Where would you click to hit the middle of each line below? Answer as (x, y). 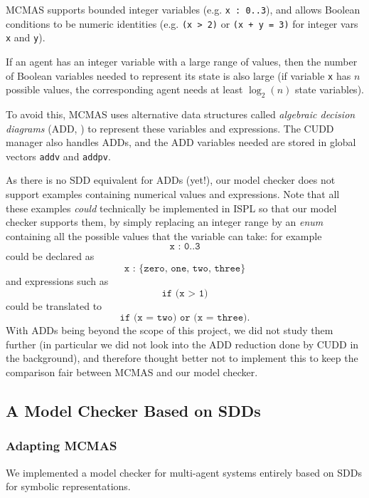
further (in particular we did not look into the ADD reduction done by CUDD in (182, 344)
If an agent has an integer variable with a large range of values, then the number (182, 61)
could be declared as (50, 256)
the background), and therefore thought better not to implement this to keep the (182, 358)
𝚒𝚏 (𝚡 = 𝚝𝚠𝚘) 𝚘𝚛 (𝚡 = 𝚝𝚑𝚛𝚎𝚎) (183, 318)
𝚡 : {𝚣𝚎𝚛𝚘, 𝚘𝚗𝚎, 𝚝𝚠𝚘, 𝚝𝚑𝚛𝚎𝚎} (185, 269)
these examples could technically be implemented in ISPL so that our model (171, 208)
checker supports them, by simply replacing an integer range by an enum (165, 222)
